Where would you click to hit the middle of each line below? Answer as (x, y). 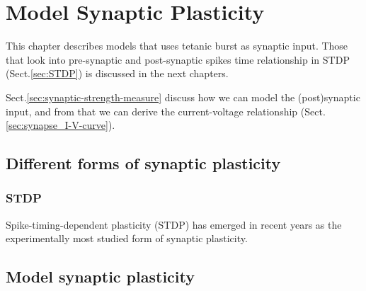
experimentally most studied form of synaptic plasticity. (127, 238)
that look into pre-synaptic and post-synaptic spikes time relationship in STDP (178, 59)
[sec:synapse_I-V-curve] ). (61, 125)
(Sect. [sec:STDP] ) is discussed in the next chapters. (117, 73)
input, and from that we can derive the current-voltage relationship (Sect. (166, 111)
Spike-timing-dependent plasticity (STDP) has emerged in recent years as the (174, 224)
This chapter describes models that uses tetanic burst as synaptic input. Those (177, 46)
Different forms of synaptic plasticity (143, 163)
